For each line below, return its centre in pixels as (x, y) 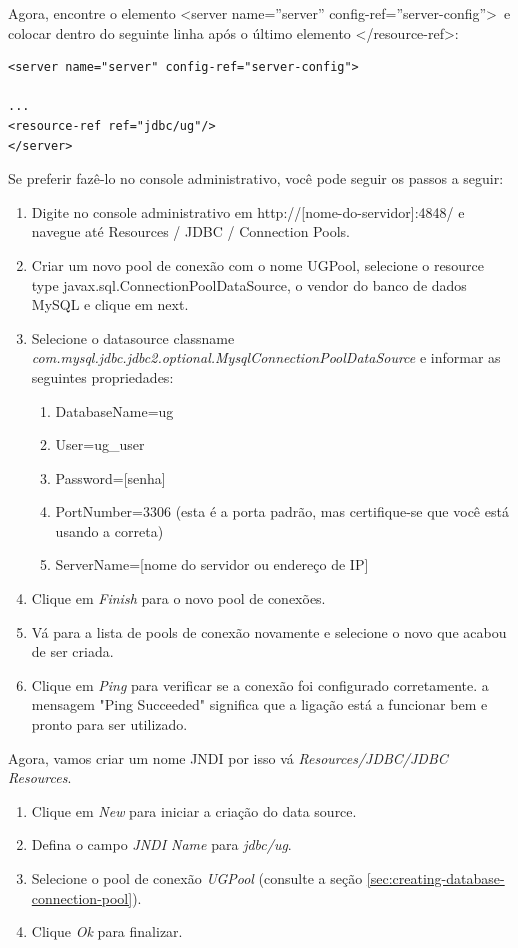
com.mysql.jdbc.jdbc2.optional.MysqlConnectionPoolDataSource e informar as (266, 357)
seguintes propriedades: (102, 376)
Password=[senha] (110, 477)
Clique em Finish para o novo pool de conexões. (178, 598)
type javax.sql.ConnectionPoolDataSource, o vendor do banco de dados (249, 284)
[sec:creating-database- (435, 878)
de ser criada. (72, 651)
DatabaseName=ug (114, 410)
